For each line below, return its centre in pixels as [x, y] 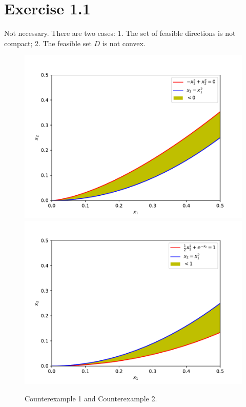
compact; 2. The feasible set [48, 43]
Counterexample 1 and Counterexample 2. [91, 398]
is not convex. [124, 43]
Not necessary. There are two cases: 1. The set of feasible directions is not [120, 33]
